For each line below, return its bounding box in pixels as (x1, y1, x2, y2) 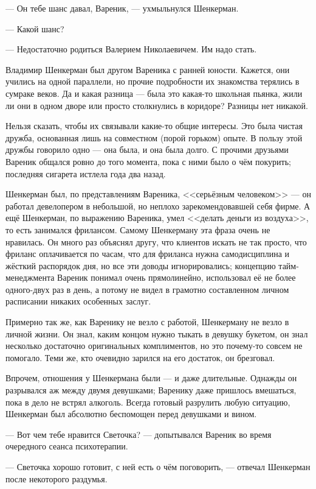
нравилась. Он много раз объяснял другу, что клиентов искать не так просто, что (5, 235, 307, 248)
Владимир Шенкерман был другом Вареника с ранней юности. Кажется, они (5, 63, 290, 76)
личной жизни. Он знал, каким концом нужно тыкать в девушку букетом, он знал (5, 327, 308, 340)
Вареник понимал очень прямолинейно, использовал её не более (57, 271, 296, 284)
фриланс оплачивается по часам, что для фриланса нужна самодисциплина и (5, 247, 290, 260)
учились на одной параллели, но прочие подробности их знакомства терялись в (5, 75, 300, 88)
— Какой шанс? (5, 22, 64, 35)
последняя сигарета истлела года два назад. (5, 167, 166, 180)
